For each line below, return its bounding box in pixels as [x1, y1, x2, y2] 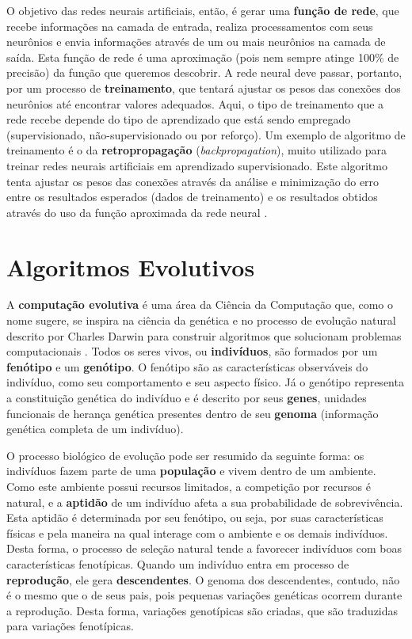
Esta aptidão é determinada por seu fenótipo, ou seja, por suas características [6, 509, 383, 526]
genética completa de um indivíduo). [6, 420, 184, 437]
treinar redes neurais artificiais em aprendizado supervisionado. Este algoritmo [6, 157, 387, 173]
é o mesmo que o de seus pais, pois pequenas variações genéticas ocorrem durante [6, 587, 402, 603]
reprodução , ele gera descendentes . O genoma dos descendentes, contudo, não [6, 571, 400, 588]
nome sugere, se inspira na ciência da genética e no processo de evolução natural [6, 312, 396, 329]
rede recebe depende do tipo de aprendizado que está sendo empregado [6, 111, 351, 127]
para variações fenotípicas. [6, 618, 134, 634]
